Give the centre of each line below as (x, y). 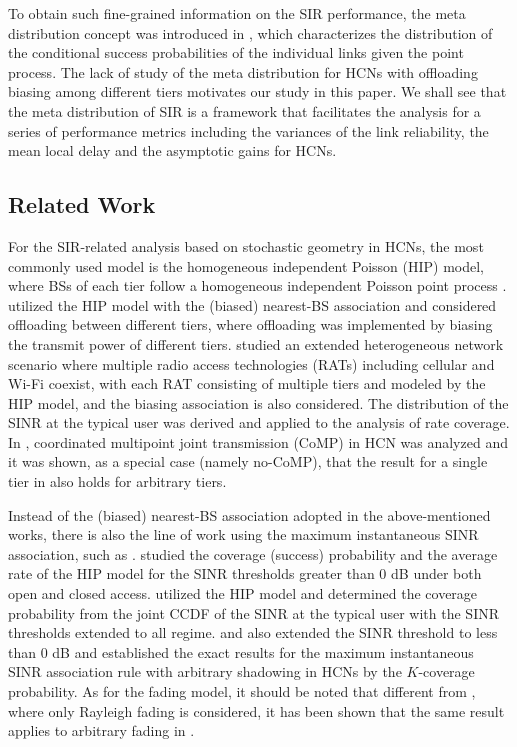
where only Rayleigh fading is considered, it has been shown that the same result (256, 710)
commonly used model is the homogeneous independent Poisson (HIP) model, (246, 265)
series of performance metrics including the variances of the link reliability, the (248, 130)
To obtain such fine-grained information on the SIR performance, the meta (237, 13)
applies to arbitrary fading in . (101, 730)
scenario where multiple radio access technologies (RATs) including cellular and (251, 363)
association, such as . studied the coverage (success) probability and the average (253, 553)
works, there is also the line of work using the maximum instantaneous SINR (243, 534)
